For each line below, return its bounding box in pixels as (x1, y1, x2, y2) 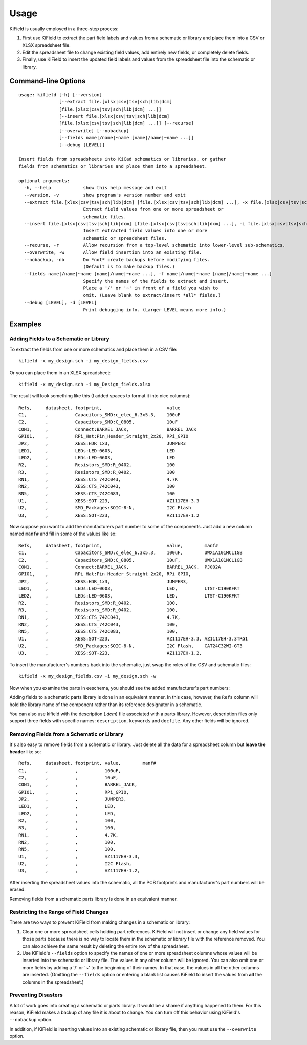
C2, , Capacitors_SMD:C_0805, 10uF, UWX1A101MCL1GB (18, 557, 243, 563)
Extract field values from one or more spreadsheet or (83, 206, 224, 212)
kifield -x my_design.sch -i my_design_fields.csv (18, 358, 148, 364)
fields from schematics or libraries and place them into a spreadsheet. (18, 163, 208, 169)
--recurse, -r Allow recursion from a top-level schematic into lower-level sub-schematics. (24, 242, 286, 248)
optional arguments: (18, 178, 70, 184)
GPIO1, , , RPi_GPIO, (18, 789, 129, 795)
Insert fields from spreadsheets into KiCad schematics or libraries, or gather (18, 156, 227, 162)
